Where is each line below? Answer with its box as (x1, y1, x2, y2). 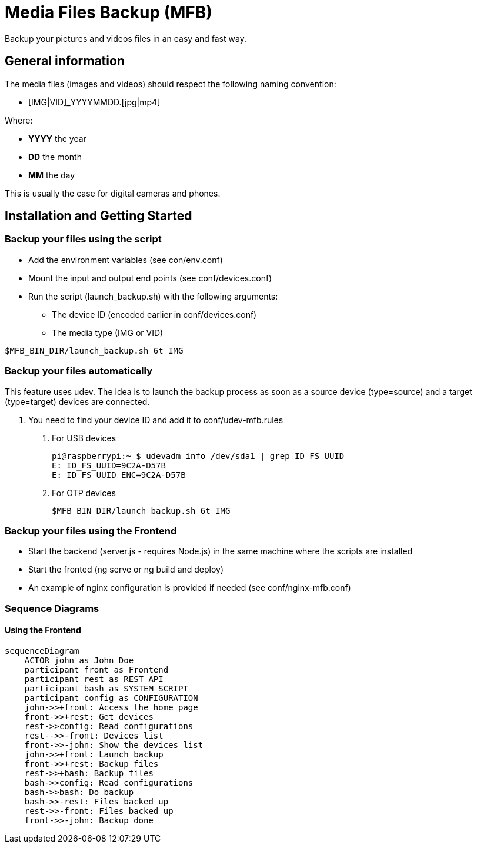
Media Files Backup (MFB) (5, 2, 212, 22)
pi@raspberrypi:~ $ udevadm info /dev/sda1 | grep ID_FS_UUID (52, 451, 345, 461)
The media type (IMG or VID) (52, 327, 164, 338)
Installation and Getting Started (5, 208, 192, 224)
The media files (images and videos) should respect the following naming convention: (5, 78, 336, 89)
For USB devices (52, 433, 116, 443)
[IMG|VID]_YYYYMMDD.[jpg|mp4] (28, 97, 161, 107)
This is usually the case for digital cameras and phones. (5, 188, 221, 198)
